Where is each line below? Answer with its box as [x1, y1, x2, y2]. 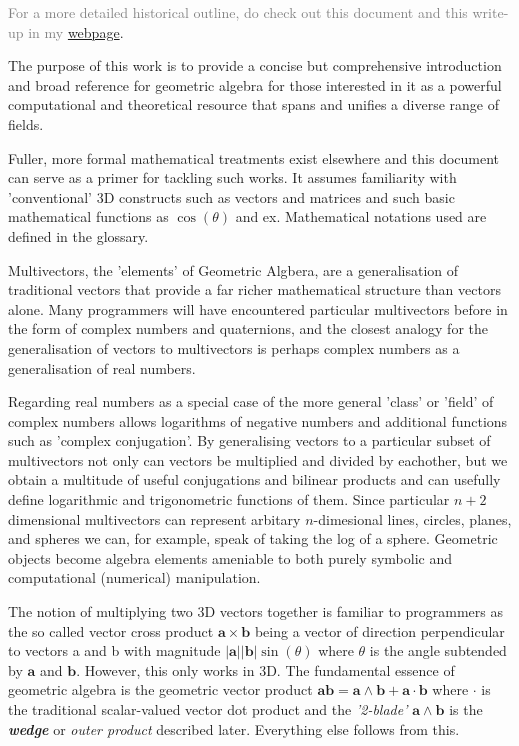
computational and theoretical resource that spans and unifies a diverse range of [8, 94, 499, 115]
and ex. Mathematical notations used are [235, 206, 487, 227]
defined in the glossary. [8, 225, 149, 246]
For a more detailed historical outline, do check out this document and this [8, 2, 468, 22]
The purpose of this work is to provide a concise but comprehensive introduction [8, 55, 502, 76]
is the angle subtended [369, 640, 507, 661]
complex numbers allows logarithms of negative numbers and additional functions [8, 410, 508, 431]
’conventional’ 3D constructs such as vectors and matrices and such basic [8, 186, 455, 207]
